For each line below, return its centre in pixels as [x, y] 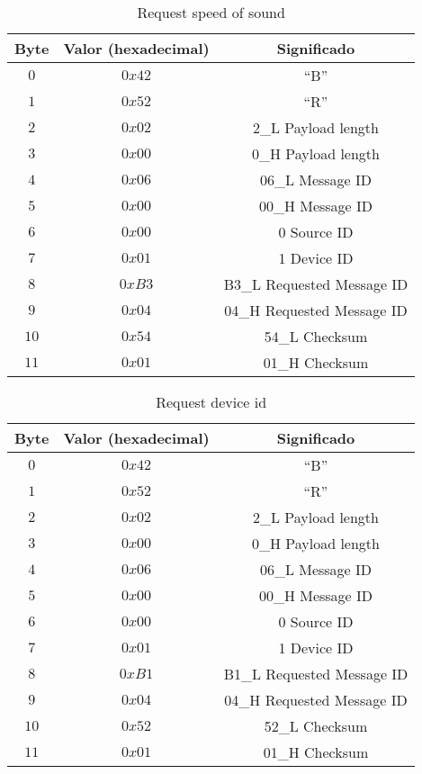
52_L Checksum [316, 726]
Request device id [211, 402]
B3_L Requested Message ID [316, 284]
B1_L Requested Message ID [316, 674]
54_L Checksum [316, 336]
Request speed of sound [211, 12]
